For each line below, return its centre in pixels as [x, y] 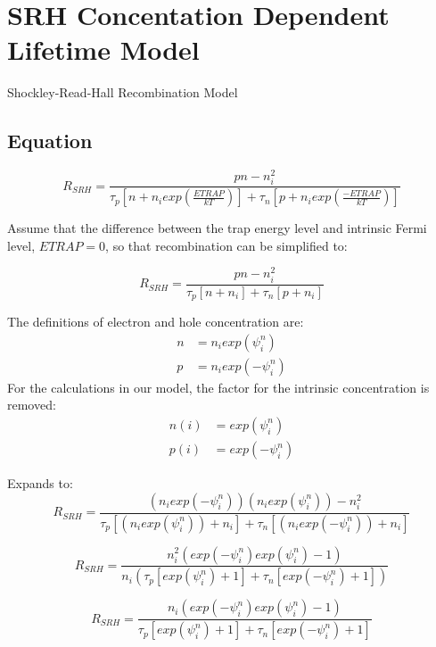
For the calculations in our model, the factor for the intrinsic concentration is [218, 387]
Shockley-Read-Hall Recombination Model [123, 92]
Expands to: [40, 483]
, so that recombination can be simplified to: [226, 245]
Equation [50, 141]
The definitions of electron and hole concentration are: [156, 322]
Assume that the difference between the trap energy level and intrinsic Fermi [217, 228]
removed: [32, 405]
